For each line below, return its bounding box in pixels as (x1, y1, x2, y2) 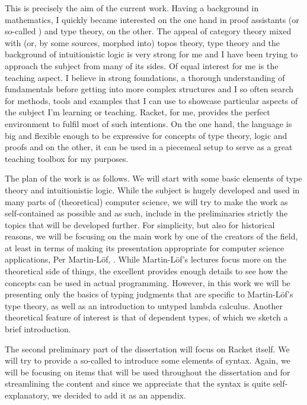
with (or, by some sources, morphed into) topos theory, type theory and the (5, 36, 280, 48)
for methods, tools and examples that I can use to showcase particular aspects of (5, 94, 298, 106)
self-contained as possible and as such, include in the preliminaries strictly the (5, 207, 288, 219)
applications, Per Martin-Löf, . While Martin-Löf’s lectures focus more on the (5, 253, 287, 265)
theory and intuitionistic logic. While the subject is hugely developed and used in (5, 183, 300, 196)
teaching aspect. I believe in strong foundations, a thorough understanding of (5, 71, 285, 83)
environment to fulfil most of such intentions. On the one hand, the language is (5, 117, 292, 129)
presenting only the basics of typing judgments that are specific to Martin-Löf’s (5, 288, 293, 300)
